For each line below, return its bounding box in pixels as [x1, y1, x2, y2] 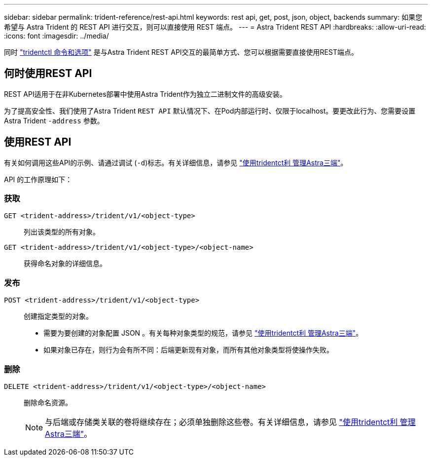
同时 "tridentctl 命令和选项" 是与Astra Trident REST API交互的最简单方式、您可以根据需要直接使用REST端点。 [4, 48, 358, 56]
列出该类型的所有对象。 [24, 228, 100, 236]
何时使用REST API [4, 67, 92, 80]
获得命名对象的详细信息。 [24, 259, 107, 268]
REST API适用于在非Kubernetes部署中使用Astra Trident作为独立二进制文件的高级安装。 [4, 89, 287, 98]
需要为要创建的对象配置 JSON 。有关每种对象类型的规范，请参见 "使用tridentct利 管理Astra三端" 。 [43, 329, 363, 338]
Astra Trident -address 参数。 [4, 116, 104, 125]
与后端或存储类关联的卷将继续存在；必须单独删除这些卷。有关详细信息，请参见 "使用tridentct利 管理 [45, 417, 416, 427]
